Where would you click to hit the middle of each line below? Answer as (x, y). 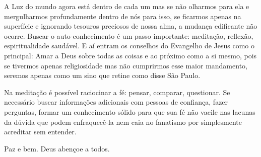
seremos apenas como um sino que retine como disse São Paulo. (102, 75)
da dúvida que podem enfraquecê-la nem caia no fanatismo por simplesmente (123, 122)
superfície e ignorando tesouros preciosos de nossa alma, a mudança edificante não (131, 26)
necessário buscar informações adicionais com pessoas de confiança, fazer (116, 102)
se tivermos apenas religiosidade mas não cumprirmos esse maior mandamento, (126, 65)
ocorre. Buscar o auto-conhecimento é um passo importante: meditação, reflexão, (129, 35)
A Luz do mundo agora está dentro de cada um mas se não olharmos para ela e (127, 6)
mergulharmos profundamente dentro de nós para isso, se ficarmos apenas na (123, 16)
